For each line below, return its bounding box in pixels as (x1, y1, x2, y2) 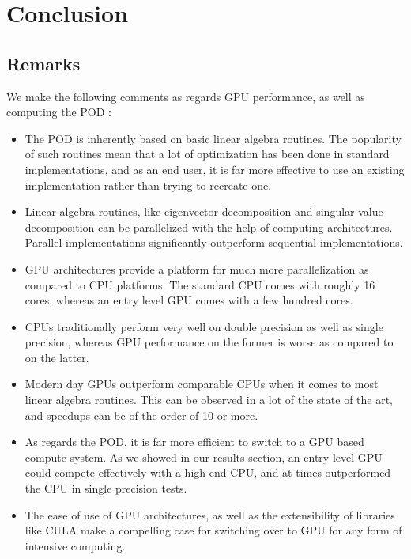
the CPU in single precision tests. (25, 480, 187, 497)
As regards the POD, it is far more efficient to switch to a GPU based (25, 433, 364, 450)
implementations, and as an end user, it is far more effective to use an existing (25, 161, 405, 177)
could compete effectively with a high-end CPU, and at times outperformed (25, 464, 391, 481)
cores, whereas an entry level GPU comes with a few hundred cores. (25, 292, 353, 308)
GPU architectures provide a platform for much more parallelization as (25, 260, 369, 277)
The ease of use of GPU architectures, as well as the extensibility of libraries (25, 506, 395, 523)
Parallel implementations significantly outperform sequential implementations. (25, 234, 403, 251)
